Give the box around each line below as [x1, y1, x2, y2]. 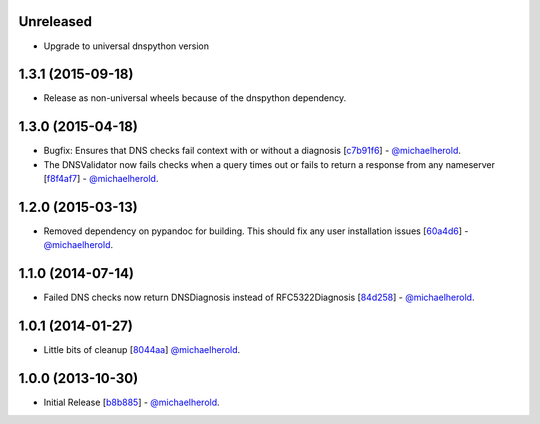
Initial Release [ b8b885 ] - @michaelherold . [43, 396, 220, 409]
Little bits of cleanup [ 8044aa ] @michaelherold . [43, 344, 241, 356]
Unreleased [18, 13, 93, 30]
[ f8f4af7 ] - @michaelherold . [43, 173, 159, 185]
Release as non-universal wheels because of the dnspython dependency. [43, 92, 347, 104]
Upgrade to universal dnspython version [43, 40, 210, 52]
